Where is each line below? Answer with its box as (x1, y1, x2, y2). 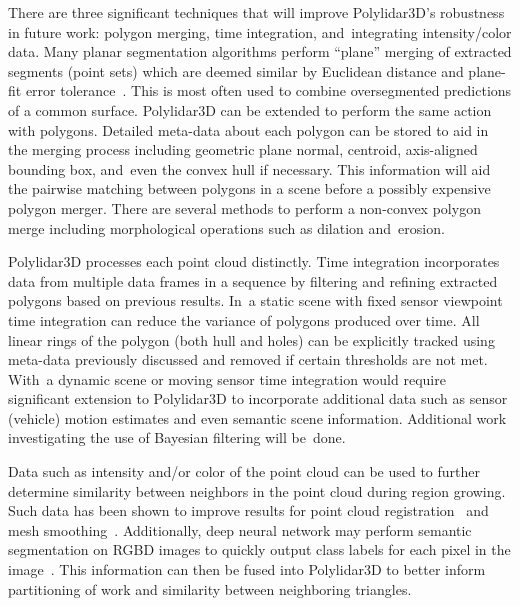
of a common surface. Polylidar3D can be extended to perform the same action (8, 99, 492, 120)
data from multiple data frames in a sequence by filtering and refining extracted (8, 270, 498, 291)
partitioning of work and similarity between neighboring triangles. (8, 578, 412, 599)
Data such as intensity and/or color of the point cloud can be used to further (8, 461, 481, 482)
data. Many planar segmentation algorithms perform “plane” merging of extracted (8, 41, 512, 62)
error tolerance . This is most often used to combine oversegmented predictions (25, 80, 512, 101)
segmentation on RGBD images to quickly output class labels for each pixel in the (8, 539, 511, 560)
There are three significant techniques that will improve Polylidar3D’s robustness (8, 2, 505, 22)
